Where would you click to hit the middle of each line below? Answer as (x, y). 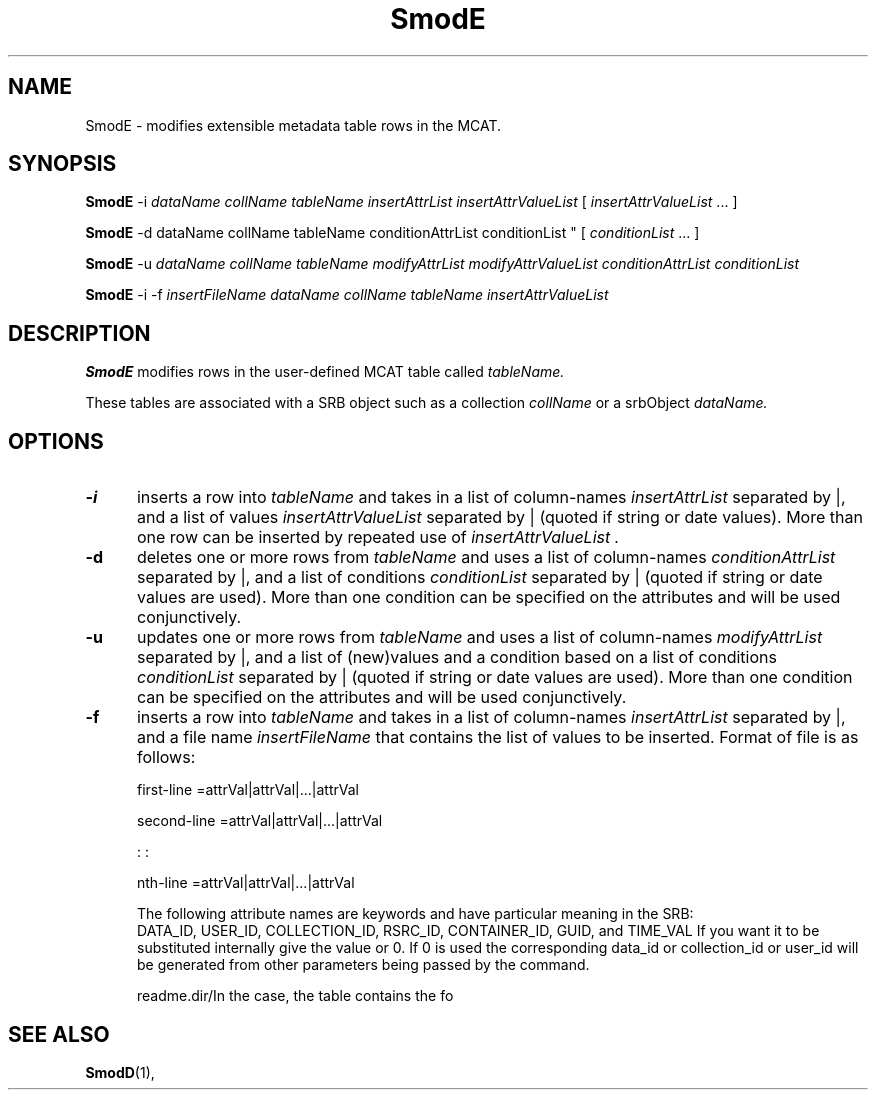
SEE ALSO (59, 1034)
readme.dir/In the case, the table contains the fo (295, 996)
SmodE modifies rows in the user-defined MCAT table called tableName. (325, 372)
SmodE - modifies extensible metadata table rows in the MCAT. (293, 125)
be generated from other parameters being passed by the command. (363, 965)
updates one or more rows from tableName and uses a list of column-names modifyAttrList (479, 637)
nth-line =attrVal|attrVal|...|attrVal (246, 883)
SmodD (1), (120, 1072)
